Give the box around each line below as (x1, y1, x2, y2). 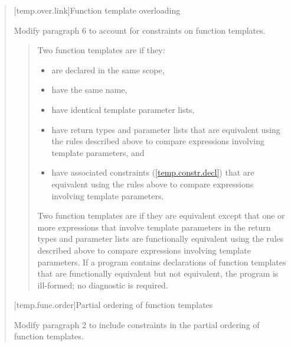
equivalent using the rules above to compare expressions (51, 177, 254, 190)
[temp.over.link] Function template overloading (14, 4, 181, 16)
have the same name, (51, 83, 127, 96)
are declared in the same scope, (51, 63, 165, 76)
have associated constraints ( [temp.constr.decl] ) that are (51, 166, 254, 179)
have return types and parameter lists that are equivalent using (51, 123, 280, 135)
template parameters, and (51, 146, 145, 158)
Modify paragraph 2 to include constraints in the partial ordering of (14, 318, 260, 330)
